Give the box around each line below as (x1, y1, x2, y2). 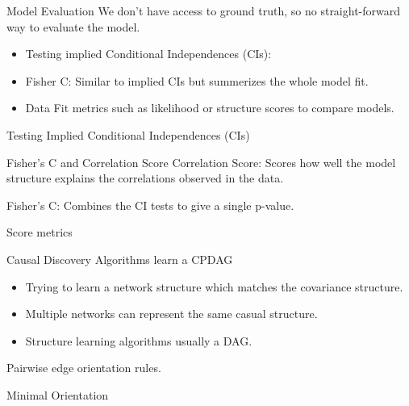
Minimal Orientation (6, 386, 109, 403)
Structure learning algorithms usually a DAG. (25, 332, 252, 349)
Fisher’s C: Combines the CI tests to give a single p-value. (6, 196, 294, 213)
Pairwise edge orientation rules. (6, 359, 161, 376)
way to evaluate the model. (6, 18, 140, 35)
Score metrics (6, 224, 73, 241)
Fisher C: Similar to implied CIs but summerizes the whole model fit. (25, 72, 369, 89)
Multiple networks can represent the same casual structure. (25, 305, 318, 322)
